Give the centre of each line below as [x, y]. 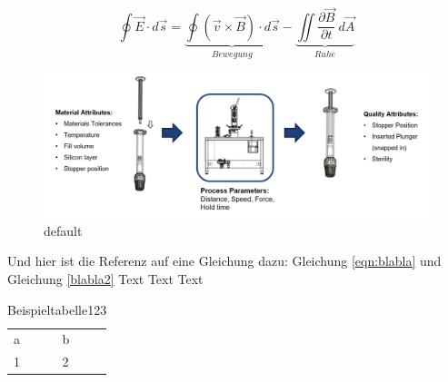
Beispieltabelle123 [57, 309]
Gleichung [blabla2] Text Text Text [105, 278]
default [63, 230]
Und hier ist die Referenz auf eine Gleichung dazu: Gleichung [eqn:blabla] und [224, 261]
